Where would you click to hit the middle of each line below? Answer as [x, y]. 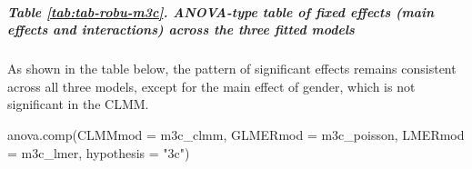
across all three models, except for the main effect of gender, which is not [211, 86]
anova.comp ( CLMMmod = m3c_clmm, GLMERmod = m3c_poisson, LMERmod [236, 134]
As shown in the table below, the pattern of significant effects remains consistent [232, 69]
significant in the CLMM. [78, 104]
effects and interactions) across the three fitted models [181, 30]
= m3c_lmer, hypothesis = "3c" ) [99, 152]
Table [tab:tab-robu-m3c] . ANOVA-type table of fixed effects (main [221, 11]
